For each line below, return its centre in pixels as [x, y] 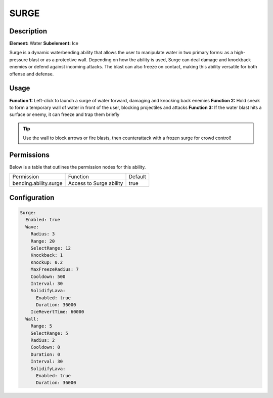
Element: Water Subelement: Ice [44, 44]
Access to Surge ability [96, 183]
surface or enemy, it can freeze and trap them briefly [64, 114]
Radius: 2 [43, 340]
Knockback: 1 [47, 255]
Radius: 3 [43, 234]
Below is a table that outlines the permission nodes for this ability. [78, 167]
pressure [19, 59]
